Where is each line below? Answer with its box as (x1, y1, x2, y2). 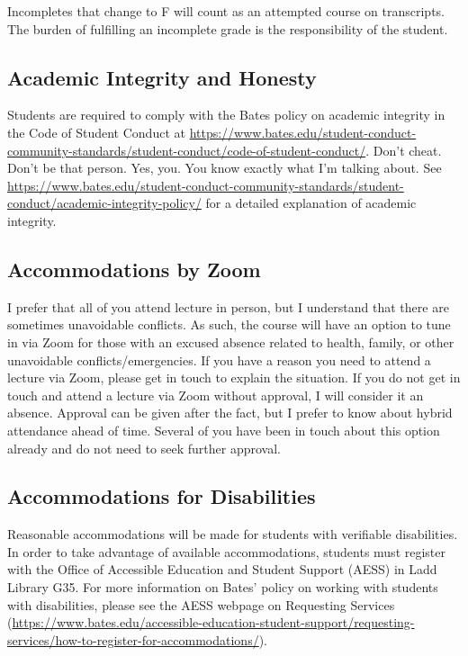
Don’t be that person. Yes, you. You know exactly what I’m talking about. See (7, 158, 442, 177)
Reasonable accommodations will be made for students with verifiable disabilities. (7, 525, 458, 544)
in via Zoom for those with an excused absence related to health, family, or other (7, 332, 454, 351)
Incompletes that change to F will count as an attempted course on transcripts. (7, 2, 445, 20)
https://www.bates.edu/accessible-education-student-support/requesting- (12, 613, 415, 632)
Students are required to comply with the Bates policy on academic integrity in (7, 105, 445, 124)
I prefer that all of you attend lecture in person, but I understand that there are (7, 297, 449, 316)
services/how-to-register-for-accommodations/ (7, 630, 259, 649)
